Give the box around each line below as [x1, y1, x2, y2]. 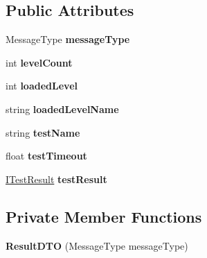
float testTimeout [6, 148, 87, 163]
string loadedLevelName [6, 101, 119, 116]
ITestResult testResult [6, 171, 107, 186]
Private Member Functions [6, 205, 202, 227]
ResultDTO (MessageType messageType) [6, 238, 188, 252]
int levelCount [6, 55, 73, 69]
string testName [6, 125, 80, 139]
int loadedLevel [6, 78, 78, 93]
